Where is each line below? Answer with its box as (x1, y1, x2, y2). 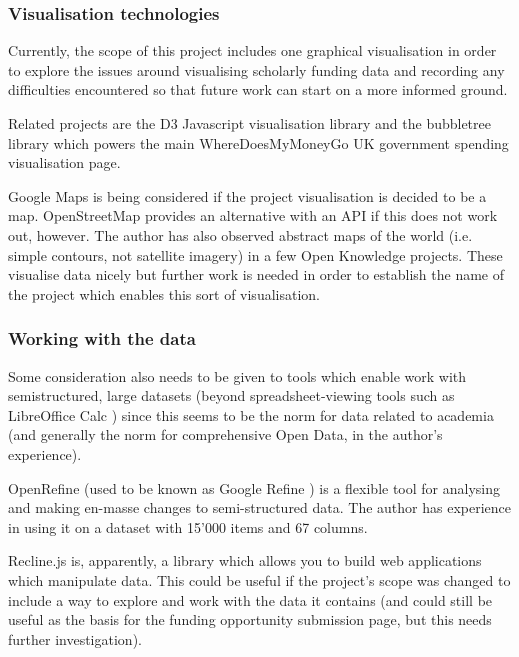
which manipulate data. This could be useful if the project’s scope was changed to (8, 569, 511, 590)
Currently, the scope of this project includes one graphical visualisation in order (8, 40, 497, 61)
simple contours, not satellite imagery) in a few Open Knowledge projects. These (8, 244, 503, 265)
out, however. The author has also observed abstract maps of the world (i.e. (8, 224, 473, 245)
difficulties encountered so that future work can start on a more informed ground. (8, 79, 508, 100)
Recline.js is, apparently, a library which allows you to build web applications (8, 550, 482, 571)
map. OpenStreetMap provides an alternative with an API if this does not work (8, 205, 498, 226)
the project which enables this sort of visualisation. (8, 283, 320, 304)
